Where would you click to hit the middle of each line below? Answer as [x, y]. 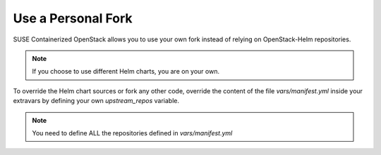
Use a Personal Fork [73, 18]
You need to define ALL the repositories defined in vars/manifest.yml [132, 133]
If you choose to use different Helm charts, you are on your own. [126, 72]
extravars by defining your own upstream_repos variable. [96, 101]
